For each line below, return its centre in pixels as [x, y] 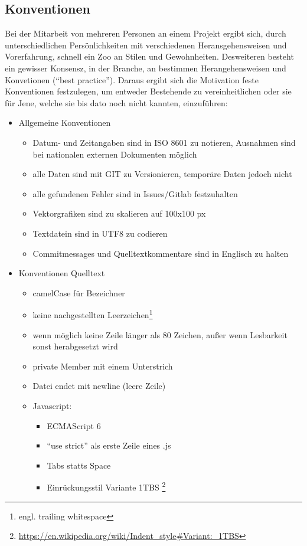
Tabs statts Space [79, 465]
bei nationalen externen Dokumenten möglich [115, 154]
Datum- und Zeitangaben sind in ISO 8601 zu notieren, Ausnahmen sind [164, 142]
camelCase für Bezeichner [79, 292]
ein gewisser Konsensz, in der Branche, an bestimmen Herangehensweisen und [146, 68]
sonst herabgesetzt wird [75, 346]
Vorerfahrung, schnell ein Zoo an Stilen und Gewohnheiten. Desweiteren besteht [149, 56]
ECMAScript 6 [74, 425]
